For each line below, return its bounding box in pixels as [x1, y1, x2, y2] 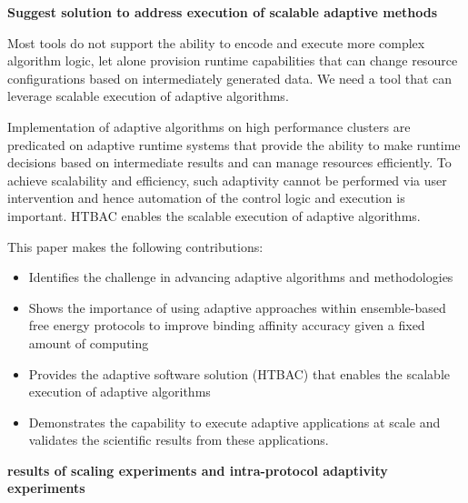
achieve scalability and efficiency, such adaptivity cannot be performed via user [7, 170, 447, 189]
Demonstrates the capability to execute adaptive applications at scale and [28, 412, 441, 431]
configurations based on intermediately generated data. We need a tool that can [7, 68, 453, 87]
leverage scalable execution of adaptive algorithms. [7, 86, 289, 106]
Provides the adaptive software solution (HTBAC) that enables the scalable [28, 364, 451, 383]
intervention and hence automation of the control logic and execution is [7, 188, 405, 207]
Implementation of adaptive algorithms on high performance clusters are [7, 116, 411, 136]
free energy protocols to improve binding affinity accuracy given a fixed [28, 316, 425, 335]
